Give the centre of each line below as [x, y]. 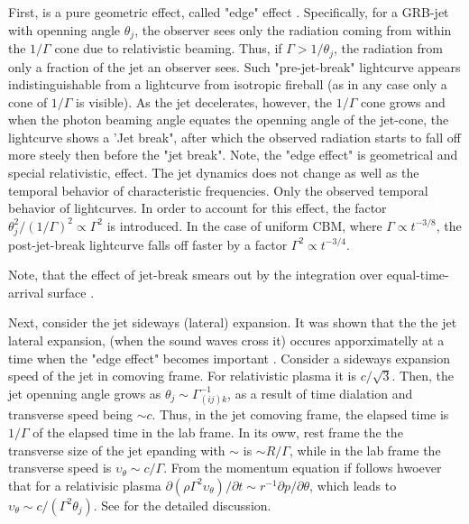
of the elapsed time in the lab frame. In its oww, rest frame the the [218, 432]
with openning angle [64, 29]
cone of [28, 101]
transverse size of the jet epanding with [117, 450]
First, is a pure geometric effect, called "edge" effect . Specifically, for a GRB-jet [229, 12]
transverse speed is [60, 468]
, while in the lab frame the [365, 450]
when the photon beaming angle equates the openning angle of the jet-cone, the [229, 120]
